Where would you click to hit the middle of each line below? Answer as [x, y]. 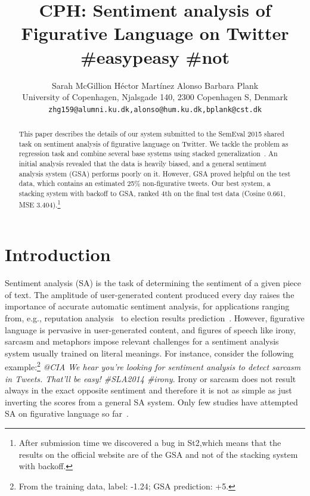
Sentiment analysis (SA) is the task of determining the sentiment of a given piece [153, 283]
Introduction [58, 254]
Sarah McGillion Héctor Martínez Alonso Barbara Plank [155, 85]
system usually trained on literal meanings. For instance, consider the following [149, 353]
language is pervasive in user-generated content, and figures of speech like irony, [151, 329]
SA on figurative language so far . [67, 413]
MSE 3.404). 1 [40, 203]
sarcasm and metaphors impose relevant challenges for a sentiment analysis [142, 341]
